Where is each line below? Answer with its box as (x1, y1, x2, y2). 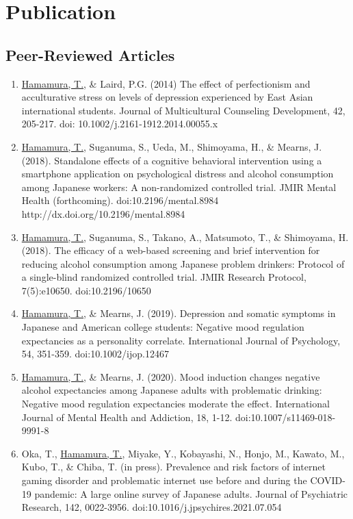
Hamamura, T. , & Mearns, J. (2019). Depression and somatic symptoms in (21, 306, 336, 320)
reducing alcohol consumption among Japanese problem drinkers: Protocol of (21, 256, 345, 270)
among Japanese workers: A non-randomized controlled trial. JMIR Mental (21, 179, 337, 194)
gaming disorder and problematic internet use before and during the (21, 473, 307, 488)
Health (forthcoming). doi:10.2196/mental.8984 (21, 193, 219, 207)
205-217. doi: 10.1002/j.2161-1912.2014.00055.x (21, 116, 218, 131)
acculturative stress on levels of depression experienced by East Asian (21, 90, 313, 104)
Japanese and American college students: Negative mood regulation (21, 320, 304, 334)
